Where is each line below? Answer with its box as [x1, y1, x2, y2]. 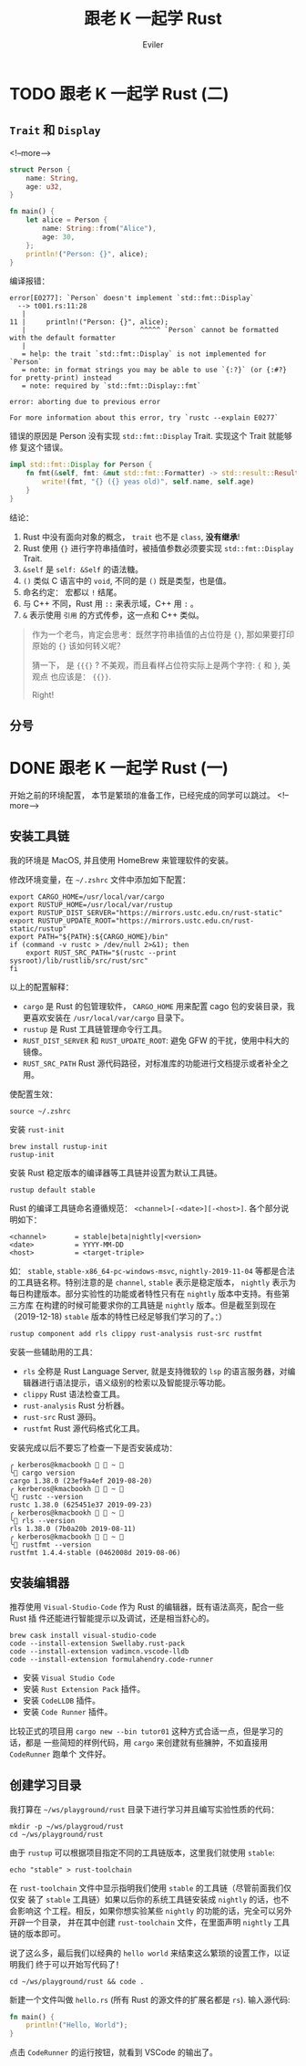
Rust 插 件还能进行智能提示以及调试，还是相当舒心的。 [9, 1612, 215, 1623]
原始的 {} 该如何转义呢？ [31, 640, 125, 651]
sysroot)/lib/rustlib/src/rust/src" [9, 955, 148, 965]
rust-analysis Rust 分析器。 [22, 1400, 130, 1411]
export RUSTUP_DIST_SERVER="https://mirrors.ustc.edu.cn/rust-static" [9, 908, 283, 917]
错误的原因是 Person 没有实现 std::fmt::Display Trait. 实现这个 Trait [9, 431, 267, 442]
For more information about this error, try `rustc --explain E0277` [9, 413, 280, 423]
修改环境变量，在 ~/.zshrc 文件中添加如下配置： [9, 873, 191, 885]
